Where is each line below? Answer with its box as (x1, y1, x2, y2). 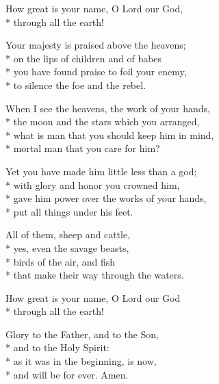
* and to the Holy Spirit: (5, 340, 109, 355)
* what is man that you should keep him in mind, (5, 127, 214, 142)
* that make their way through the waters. (5, 268, 184, 282)
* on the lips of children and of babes (5, 51, 162, 65)
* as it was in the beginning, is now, (5, 354, 157, 368)
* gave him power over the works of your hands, (5, 191, 207, 205)
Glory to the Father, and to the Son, (5, 327, 159, 341)
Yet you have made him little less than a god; (5, 164, 197, 178)
